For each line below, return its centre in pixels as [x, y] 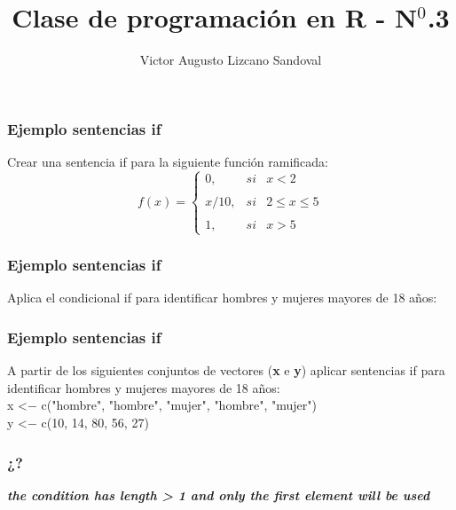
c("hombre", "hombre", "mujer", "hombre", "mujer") [179, 405]
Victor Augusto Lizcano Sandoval [231, 60]
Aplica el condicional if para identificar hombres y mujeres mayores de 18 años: [222, 298]
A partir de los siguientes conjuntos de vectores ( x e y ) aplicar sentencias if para [226, 370]
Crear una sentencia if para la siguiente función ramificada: [168, 162]
